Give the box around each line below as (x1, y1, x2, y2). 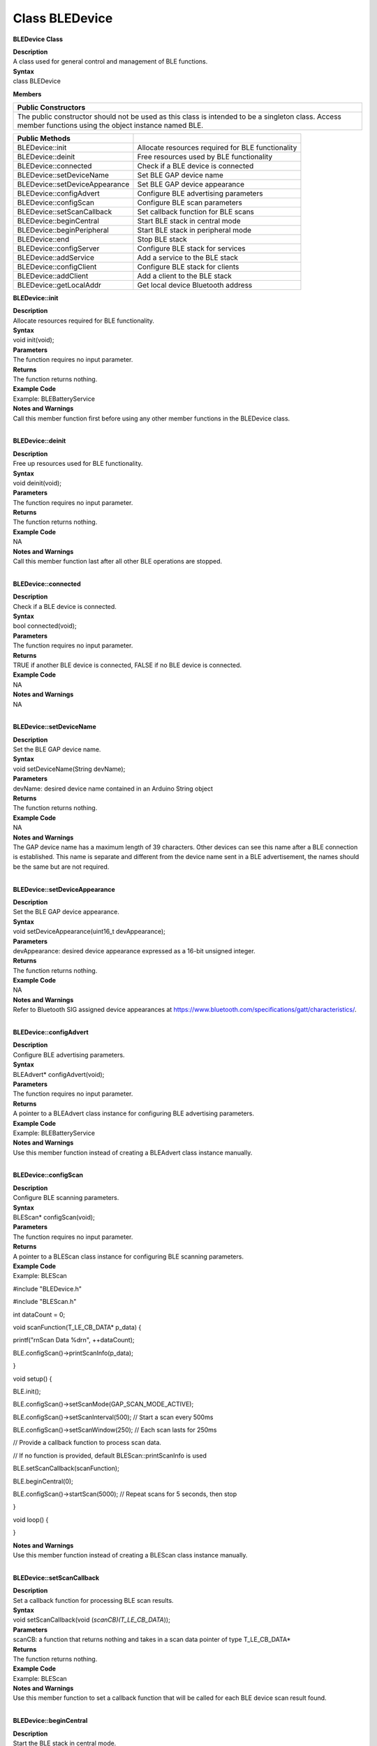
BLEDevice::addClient (17, 271, 89, 281)
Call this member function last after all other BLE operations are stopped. (13, 557, 223, 566)
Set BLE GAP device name (137, 170, 223, 179)
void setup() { (13, 1374, 52, 1383)
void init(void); (13, 336, 54, 344)
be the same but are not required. (13, 863, 110, 871)
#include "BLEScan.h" (13, 1298, 77, 1306)
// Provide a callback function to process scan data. (13, 1439, 162, 1447)
